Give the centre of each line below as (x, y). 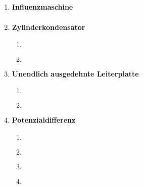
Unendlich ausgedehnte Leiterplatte (75, 73)
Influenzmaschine (42, 7)
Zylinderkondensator (49, 27)
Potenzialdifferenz (44, 120)
